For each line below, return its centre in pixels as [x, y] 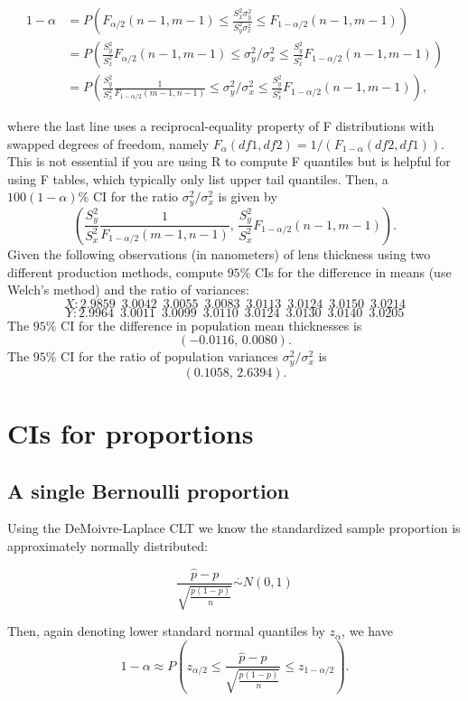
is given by [248, 196]
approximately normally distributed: [108, 545]
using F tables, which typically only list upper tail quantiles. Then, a [198, 178]
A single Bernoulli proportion [149, 490]
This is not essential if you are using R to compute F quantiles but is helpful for [229, 161]
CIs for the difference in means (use [353, 271]
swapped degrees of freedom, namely [108, 143]
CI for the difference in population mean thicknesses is [211, 325]
